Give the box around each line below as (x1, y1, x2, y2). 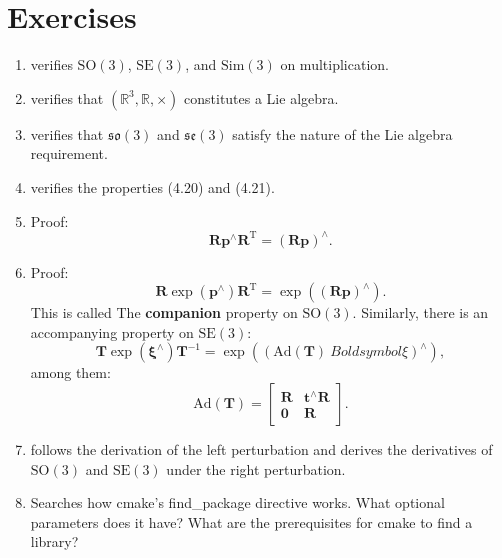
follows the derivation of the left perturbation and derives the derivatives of (30, 438, 493, 459)
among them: (30, 362, 111, 383)
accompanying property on (30, 321, 194, 342)
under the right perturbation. (166, 458, 346, 479)
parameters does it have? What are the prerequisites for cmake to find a (30, 511, 473, 532)
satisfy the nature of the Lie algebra (232, 123, 453, 144)
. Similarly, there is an (352, 302, 489, 323)
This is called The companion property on (30, 302, 298, 323)
